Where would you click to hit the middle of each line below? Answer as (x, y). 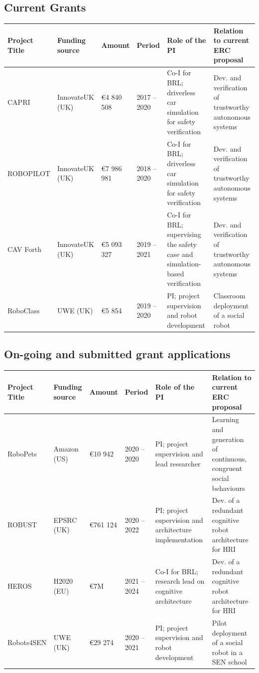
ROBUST (22, 525)
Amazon (66, 449)
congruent (227, 468)
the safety (182, 244)
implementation (179, 539)
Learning (225, 419)
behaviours (228, 488)
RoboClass (24, 310)
